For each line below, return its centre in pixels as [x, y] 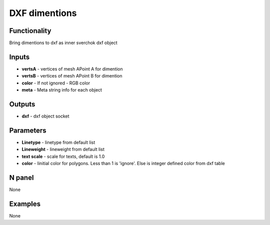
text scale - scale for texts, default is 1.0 [63, 156]
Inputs [19, 57]
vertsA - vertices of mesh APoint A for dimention [72, 69]
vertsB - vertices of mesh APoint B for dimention [72, 76]
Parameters [28, 130]
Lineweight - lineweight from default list [63, 149]
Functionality [30, 31]
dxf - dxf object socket [45, 116]
